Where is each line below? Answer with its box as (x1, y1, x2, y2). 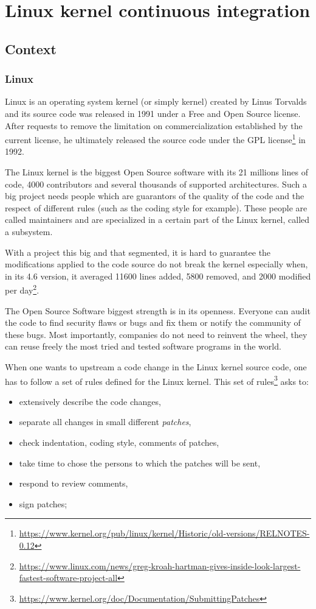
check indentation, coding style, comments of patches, (19, 436, 219, 448)
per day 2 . (5, 282, 39, 296)
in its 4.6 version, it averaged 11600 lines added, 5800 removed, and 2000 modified (5, 269, 311, 282)
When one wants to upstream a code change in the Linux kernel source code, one (5, 360, 307, 373)
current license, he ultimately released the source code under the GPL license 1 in (5, 132, 306, 146)
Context (5, 39, 57, 58)
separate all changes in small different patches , (19, 415, 191, 428)
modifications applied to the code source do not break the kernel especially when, (5, 258, 308, 270)
